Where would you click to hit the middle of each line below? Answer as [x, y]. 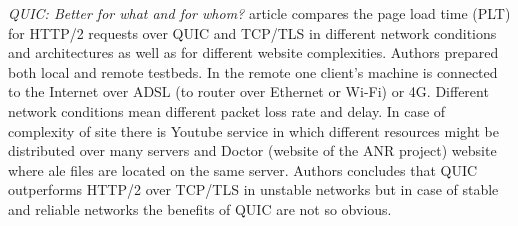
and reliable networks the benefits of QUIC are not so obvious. [200, 208]
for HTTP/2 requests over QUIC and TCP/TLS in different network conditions [252, 32]
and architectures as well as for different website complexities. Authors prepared [253, 52]
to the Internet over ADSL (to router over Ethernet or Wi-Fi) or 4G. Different [248, 91]
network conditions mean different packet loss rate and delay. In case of [227, 110]
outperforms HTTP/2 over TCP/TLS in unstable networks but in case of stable [253, 189]
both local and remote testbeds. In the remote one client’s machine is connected [253, 71]
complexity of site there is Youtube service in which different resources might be [253, 130]
